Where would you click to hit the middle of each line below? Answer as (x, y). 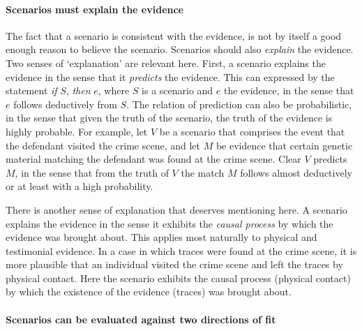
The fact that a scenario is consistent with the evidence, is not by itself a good (174, 35)
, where (114, 90)
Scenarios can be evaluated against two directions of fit (141, 319)
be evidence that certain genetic (284, 145)
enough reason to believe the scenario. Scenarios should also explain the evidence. (180, 49)
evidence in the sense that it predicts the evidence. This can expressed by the (170, 76)
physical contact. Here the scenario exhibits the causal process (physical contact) (178, 278)
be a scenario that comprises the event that (252, 131)
